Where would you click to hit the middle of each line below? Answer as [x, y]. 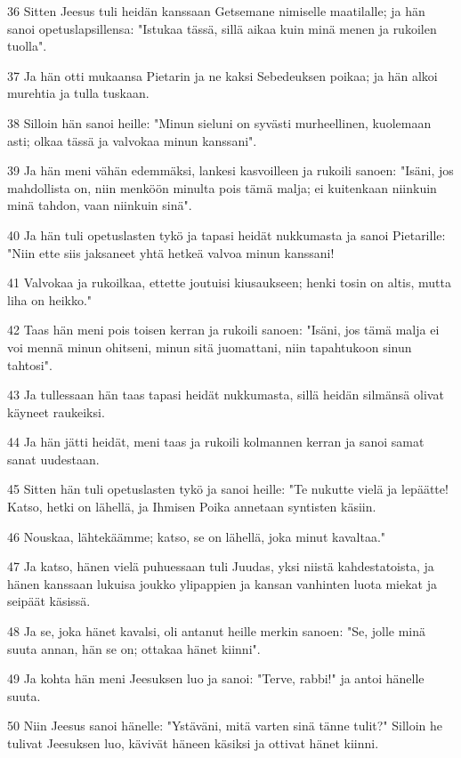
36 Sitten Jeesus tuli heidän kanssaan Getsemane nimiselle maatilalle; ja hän [216, 11]
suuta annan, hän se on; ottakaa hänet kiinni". [134, 648]
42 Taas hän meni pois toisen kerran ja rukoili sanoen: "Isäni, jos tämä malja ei [223, 330]
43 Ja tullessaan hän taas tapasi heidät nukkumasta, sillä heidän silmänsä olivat [226, 395]
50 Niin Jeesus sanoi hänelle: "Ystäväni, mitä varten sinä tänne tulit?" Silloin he [225, 726]
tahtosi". [30, 364]
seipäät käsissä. [49, 601]
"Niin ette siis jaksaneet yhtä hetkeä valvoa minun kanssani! [171, 252]
